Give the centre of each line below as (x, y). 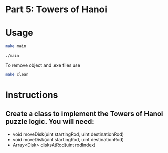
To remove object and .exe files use (43, 65)
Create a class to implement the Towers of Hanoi (84, 114)
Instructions (32, 95)
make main (16, 46)
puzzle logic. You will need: (50, 122)
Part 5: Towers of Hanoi (56, 9)
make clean (17, 74)
